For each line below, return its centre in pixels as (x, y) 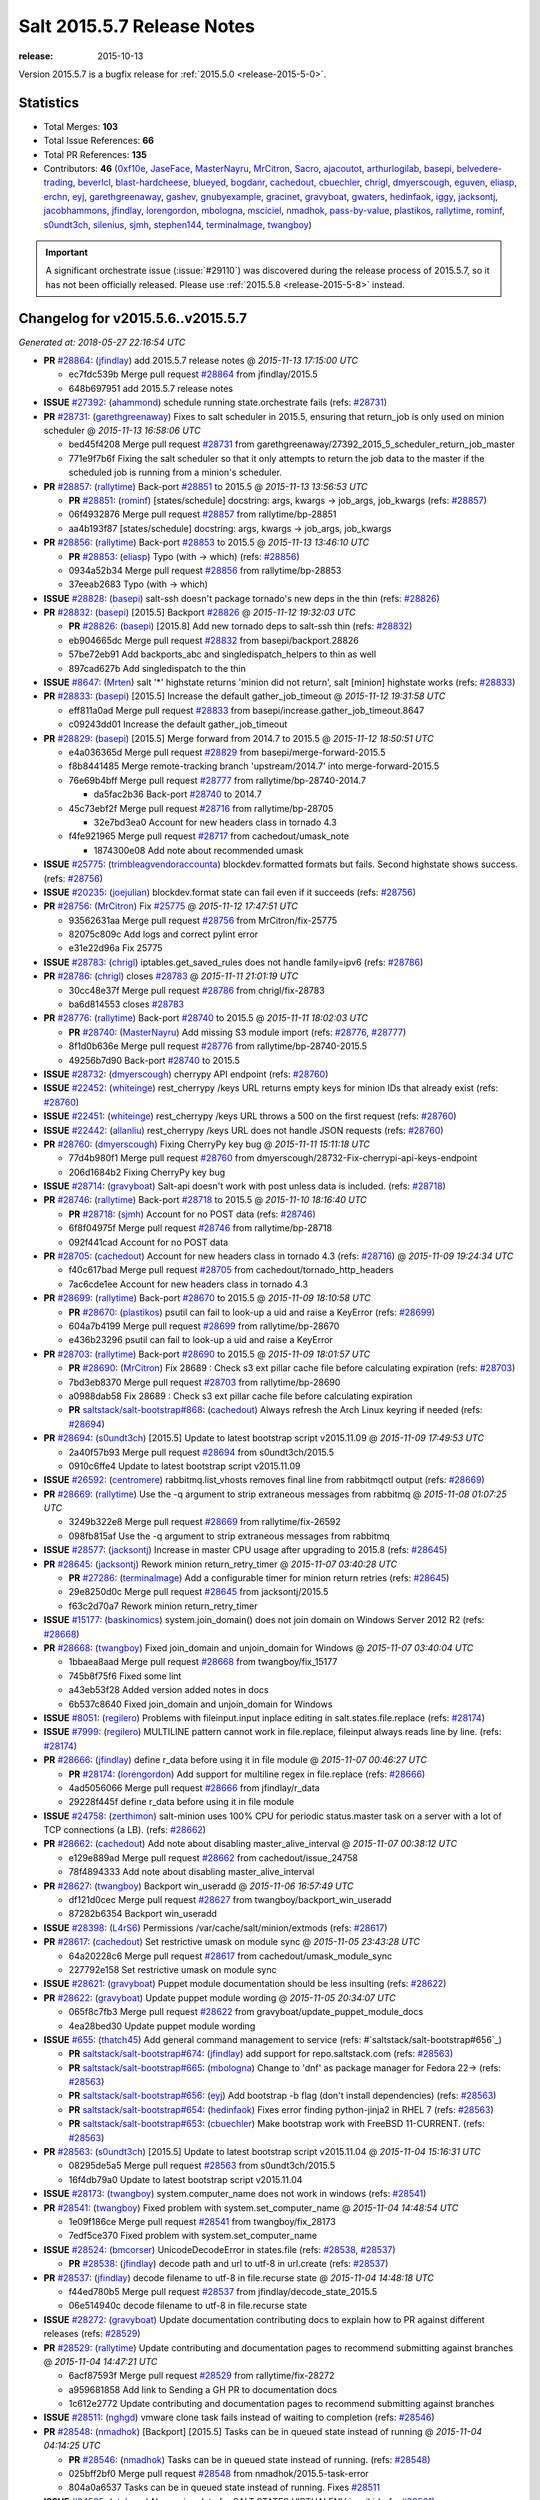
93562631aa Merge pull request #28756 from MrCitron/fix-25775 (203, 920)
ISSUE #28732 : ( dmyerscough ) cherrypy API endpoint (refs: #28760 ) (186, 1074)
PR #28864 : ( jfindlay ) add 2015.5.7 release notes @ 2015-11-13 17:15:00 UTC (201, 361)
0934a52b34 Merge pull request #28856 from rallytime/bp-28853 (205, 570)
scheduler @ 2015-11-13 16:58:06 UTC (122, 430)
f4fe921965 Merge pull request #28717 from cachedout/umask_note (209, 836)
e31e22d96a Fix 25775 (115, 948)
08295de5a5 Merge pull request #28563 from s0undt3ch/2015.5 (202, 2166)
